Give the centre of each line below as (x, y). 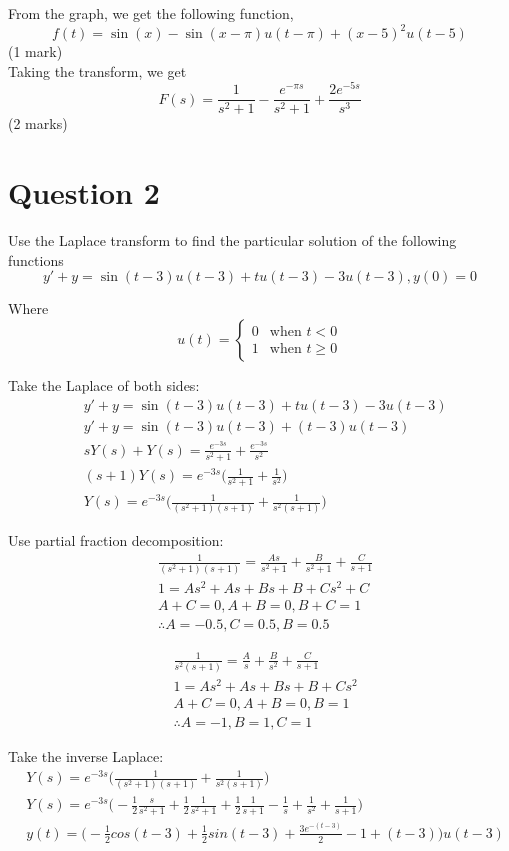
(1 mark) (35, 51)
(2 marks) (38, 123)
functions (36, 259)
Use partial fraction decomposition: (116, 540)
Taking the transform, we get (97, 70)
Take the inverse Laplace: (86, 756)
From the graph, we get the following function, (151, 13)
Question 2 (84, 192)
